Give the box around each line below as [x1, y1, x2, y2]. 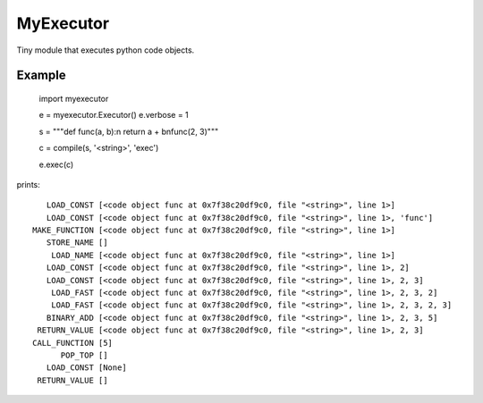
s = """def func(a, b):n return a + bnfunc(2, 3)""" [38, 126, 219, 137]
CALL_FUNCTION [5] [32, 338, 114, 348]
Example [16, 68, 66, 83]
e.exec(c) [38, 159, 74, 170]
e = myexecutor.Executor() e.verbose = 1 [38, 110, 190, 121]
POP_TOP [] [60, 349, 108, 360]
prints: [16, 179, 40, 189]
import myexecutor [38, 93, 109, 104]
